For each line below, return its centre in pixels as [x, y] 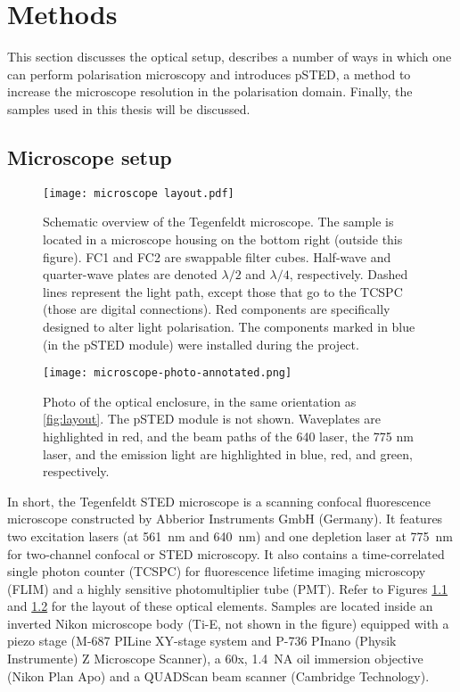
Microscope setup [90, 157]
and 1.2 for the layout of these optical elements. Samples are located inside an [220, 606]
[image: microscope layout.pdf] [139, 193]
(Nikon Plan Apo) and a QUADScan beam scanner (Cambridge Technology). [218, 676]
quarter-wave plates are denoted [130, 274]
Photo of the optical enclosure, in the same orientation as [200, 401]
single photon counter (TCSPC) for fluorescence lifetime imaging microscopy [217, 571]
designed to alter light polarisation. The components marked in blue [229, 326]
